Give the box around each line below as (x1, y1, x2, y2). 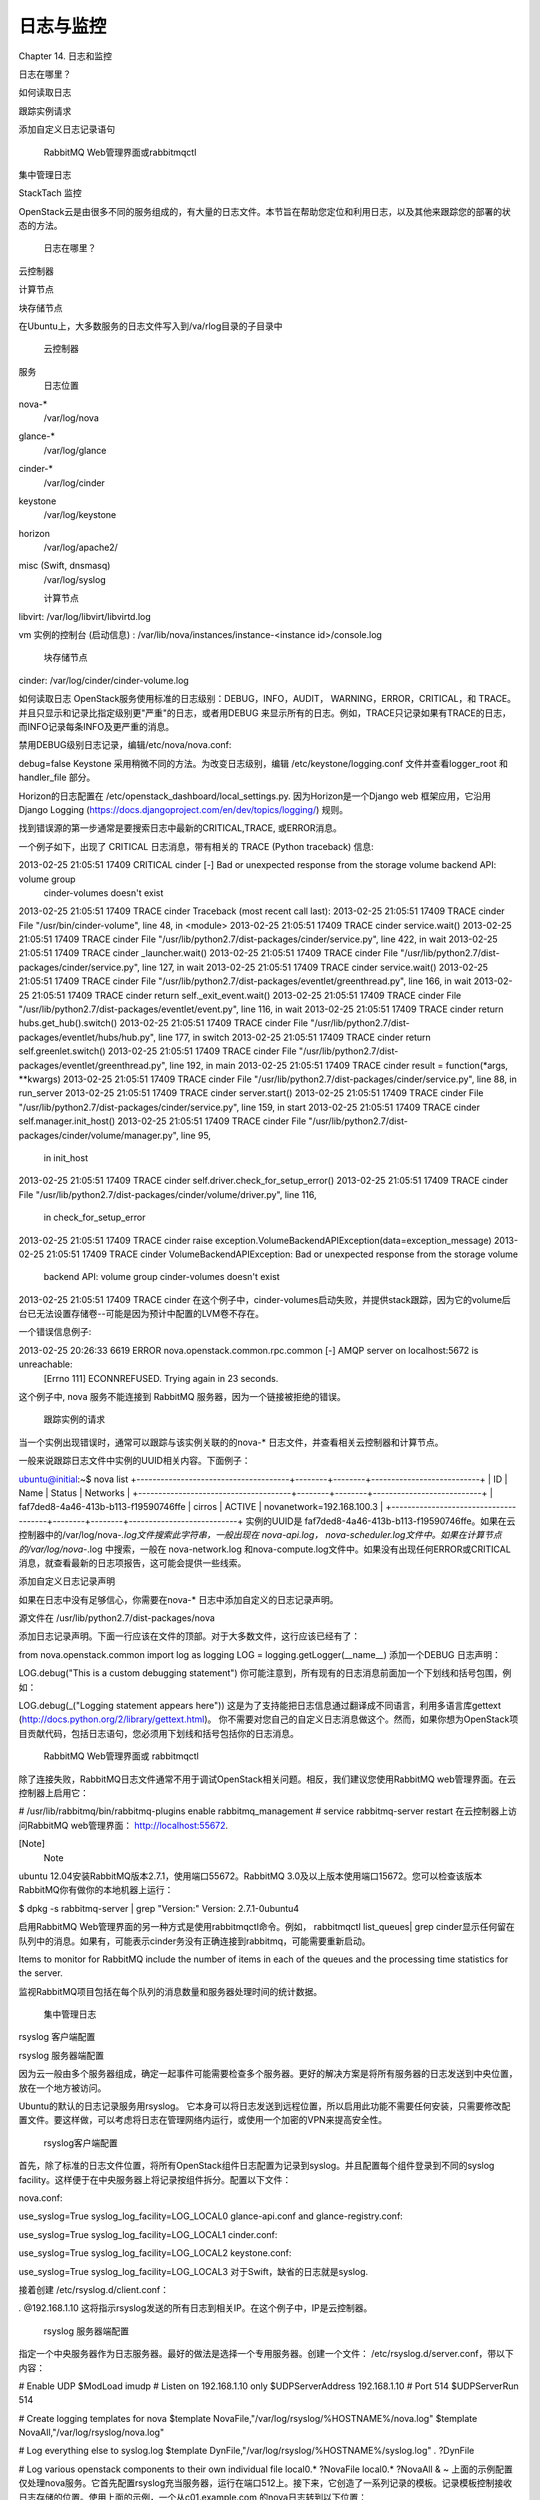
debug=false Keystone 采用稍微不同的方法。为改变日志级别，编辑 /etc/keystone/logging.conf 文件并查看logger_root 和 (18, 757, 509, 769)
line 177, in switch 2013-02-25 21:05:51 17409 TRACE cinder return (158, 1031, 432, 1043)
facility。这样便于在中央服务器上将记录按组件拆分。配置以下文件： (18, 2173, 292, 2185)
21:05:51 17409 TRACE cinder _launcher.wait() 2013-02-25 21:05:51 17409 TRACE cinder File (18, 947, 399, 959)
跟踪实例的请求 (43, 1413, 105, 1425)
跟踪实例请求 (18, 105, 72, 117)
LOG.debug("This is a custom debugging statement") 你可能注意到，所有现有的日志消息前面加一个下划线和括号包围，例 (18, 1667, 512, 1679)
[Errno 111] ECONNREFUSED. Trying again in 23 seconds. (43, 1372, 279, 1384)
